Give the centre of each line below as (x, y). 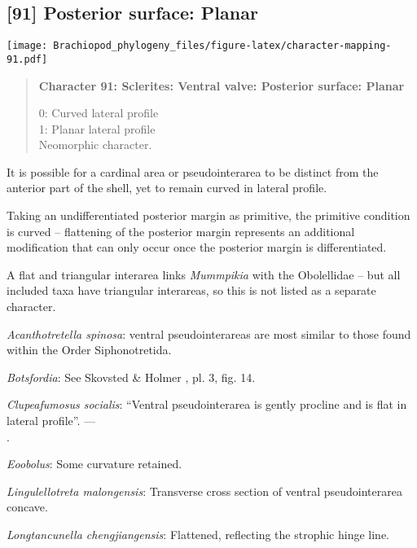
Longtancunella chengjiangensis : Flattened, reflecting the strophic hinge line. (198, 534)
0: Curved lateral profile (99, 113)
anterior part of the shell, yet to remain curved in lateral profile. (167, 188)
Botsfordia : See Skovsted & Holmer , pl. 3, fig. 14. (131, 377)
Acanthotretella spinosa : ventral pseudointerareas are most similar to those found (209, 333)
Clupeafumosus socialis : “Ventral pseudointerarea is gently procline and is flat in (207, 404)
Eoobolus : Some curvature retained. (94, 464)
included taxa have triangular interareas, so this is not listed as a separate (191, 290)
